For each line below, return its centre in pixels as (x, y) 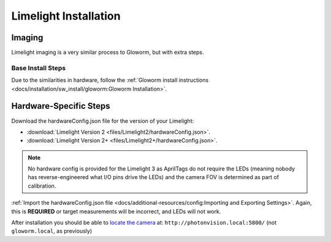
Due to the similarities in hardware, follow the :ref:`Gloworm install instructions (110, 80)
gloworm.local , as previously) (51, 231)
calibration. (42, 186)
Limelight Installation (66, 16)
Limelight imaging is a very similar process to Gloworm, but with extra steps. (108, 53)
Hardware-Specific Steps (61, 106)
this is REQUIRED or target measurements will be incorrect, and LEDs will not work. (116, 211)
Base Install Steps (39, 68)
